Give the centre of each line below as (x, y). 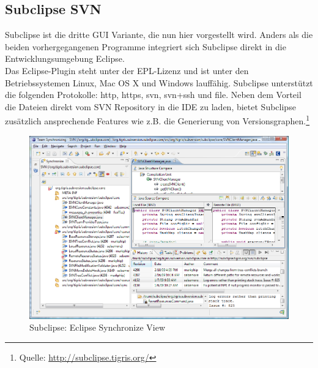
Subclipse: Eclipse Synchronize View (98, 327)
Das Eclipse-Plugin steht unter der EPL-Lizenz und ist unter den (127, 70)
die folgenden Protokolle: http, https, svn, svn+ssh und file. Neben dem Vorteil (153, 95)
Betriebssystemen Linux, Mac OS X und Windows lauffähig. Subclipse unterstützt (159, 82)
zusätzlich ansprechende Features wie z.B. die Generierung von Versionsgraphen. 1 (157, 120)
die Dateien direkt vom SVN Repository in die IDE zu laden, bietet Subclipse (150, 106)
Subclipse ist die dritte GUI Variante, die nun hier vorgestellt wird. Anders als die (159, 35)
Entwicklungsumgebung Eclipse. (65, 58)
